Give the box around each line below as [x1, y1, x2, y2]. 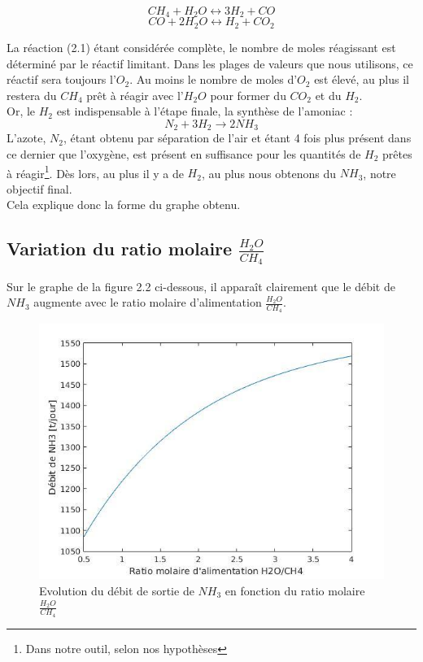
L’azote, [7, 129, 46, 146]
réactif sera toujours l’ [7, 71, 116, 88]
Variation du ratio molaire [7, 236, 233, 261]
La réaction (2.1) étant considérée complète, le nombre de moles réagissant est [7, 38, 396, 55]
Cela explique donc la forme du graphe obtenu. [7, 196, 241, 213]
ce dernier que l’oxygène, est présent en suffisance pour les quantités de [7, 145, 361, 162]
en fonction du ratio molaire [225, 581, 365, 599]
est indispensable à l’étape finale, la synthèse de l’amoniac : [56, 102, 353, 120]
